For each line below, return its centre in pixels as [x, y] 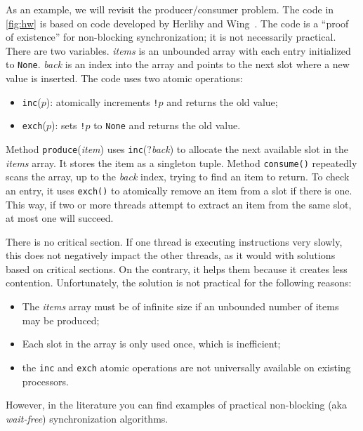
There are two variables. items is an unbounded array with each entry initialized [178, 50]
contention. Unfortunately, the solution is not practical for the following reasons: [179, 283]
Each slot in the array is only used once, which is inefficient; [151, 344]
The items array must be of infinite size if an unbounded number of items [180, 306]
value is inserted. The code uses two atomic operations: [124, 78]
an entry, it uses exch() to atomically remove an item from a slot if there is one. [179, 190]
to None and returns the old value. [167, 125]
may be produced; [61, 320]
